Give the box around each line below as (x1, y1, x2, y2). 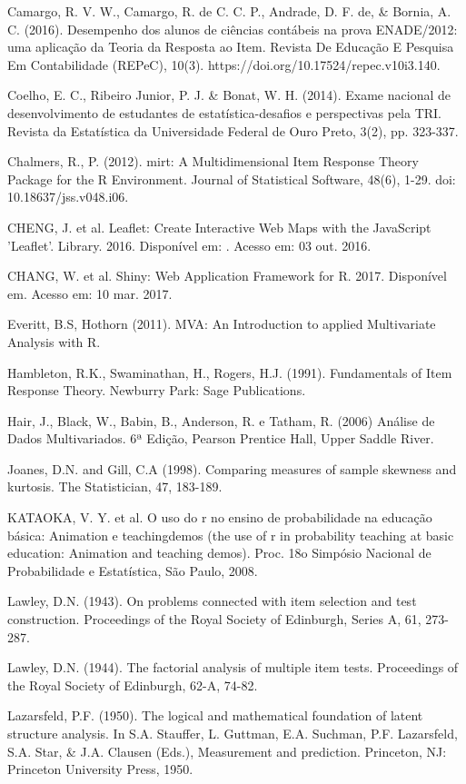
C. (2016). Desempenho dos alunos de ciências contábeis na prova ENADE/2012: (7, 19, 458, 38)
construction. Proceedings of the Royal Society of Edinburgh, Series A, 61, (7, 610, 421, 629)
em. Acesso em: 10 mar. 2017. (7, 283, 173, 303)
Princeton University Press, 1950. (7, 759, 193, 779)
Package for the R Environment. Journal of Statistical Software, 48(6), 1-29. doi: (7, 169, 456, 188)
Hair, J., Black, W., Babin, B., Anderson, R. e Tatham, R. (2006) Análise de (7, 411, 435, 430)
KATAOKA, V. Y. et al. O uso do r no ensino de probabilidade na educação (7, 508, 432, 527)
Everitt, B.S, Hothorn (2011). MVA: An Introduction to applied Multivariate (7, 314, 436, 333)
